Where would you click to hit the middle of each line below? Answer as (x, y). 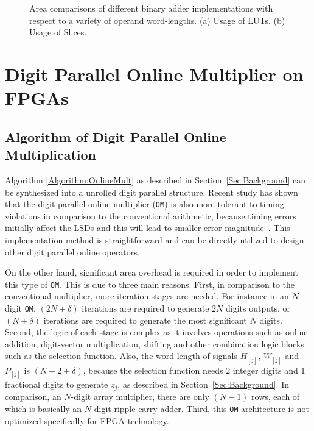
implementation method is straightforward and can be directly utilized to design (155, 239)
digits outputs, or (258, 308)
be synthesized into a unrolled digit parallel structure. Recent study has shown (152, 192)
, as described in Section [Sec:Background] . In (203, 384)
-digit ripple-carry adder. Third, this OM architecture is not (200, 408)
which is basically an (44, 408)
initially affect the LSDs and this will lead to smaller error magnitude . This (148, 228)
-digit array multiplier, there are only (140, 397)
